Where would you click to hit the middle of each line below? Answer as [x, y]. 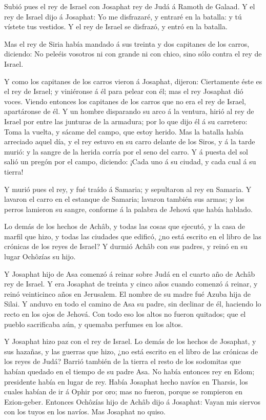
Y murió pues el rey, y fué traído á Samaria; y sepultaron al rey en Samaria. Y [128, 189]
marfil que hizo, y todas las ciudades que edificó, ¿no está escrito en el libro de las [133, 236]
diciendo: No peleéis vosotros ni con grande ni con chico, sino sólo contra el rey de [133, 54]
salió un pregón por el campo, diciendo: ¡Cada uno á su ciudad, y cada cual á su [130, 161]
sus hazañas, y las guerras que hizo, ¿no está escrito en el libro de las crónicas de [131, 351]
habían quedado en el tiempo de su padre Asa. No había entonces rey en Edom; [129, 371]
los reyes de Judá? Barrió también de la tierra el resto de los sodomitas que [122, 361]
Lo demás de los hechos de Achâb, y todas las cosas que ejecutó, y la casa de [125, 226]
